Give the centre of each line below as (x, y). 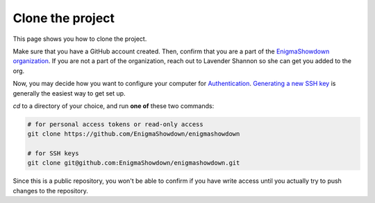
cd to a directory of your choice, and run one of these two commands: (114, 106)
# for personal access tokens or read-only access (116, 124)
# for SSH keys (53, 153)
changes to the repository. (50, 191)
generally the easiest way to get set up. (69, 93)
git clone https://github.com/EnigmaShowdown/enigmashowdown (134, 134)
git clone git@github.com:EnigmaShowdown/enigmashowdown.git (134, 163)
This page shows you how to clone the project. (80, 39)
